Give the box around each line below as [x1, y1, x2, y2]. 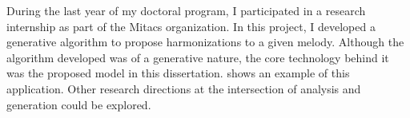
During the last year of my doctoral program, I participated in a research [6, 2, 366, 18]
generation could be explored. [6, 96, 151, 112]
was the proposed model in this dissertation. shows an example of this [6, 65, 350, 81]
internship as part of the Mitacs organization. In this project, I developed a [6, 18, 376, 34]
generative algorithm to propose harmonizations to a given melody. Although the [6, 33, 404, 50]
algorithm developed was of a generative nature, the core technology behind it [6, 49, 389, 65]
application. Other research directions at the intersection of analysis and [6, 80, 361, 96]
